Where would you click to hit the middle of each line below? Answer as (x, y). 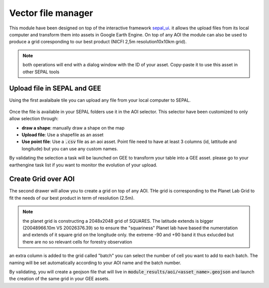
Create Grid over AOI (42, 179)
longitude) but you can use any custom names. (70, 148)
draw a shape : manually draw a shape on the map (73, 128)
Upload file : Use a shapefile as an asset (63, 135)
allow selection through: (34, 119)
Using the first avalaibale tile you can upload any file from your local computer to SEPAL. (100, 100)
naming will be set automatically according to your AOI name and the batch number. (95, 263)
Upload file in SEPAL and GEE (55, 88)
